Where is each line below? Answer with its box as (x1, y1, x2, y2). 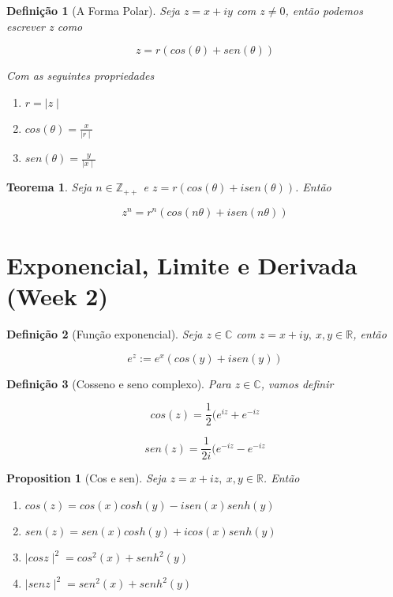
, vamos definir (260, 375, 334, 391)
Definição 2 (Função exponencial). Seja (6, 326, 203, 342)
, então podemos (285, 2, 363, 18)
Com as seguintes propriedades (6, 67, 155, 84)
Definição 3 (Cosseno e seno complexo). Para (6, 375, 231, 391)
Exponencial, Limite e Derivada (6, 249, 357, 281)
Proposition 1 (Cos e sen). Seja (6, 470, 167, 486)
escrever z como (6, 17, 83, 34)
